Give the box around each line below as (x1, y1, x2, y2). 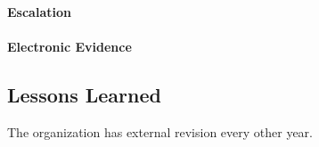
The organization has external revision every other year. (7, 122, 313, 141)
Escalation (7, 2, 71, 20)
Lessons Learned (7, 80, 161, 108)
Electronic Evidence (7, 37, 132, 55)
